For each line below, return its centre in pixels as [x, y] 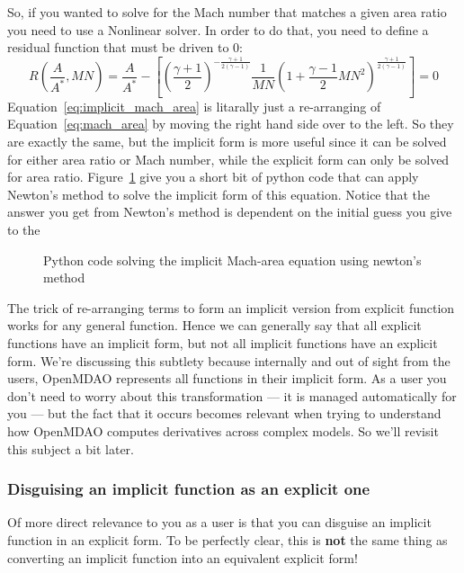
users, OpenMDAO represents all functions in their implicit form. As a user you [227, 378]
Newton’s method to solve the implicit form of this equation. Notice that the [219, 194]
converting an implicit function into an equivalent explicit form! [183, 557]
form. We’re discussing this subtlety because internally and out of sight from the [229, 360]
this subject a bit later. [71, 448]
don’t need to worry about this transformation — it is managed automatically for [232, 395]
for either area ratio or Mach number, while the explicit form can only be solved [228, 159]
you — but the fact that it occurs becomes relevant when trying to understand [224, 413]
